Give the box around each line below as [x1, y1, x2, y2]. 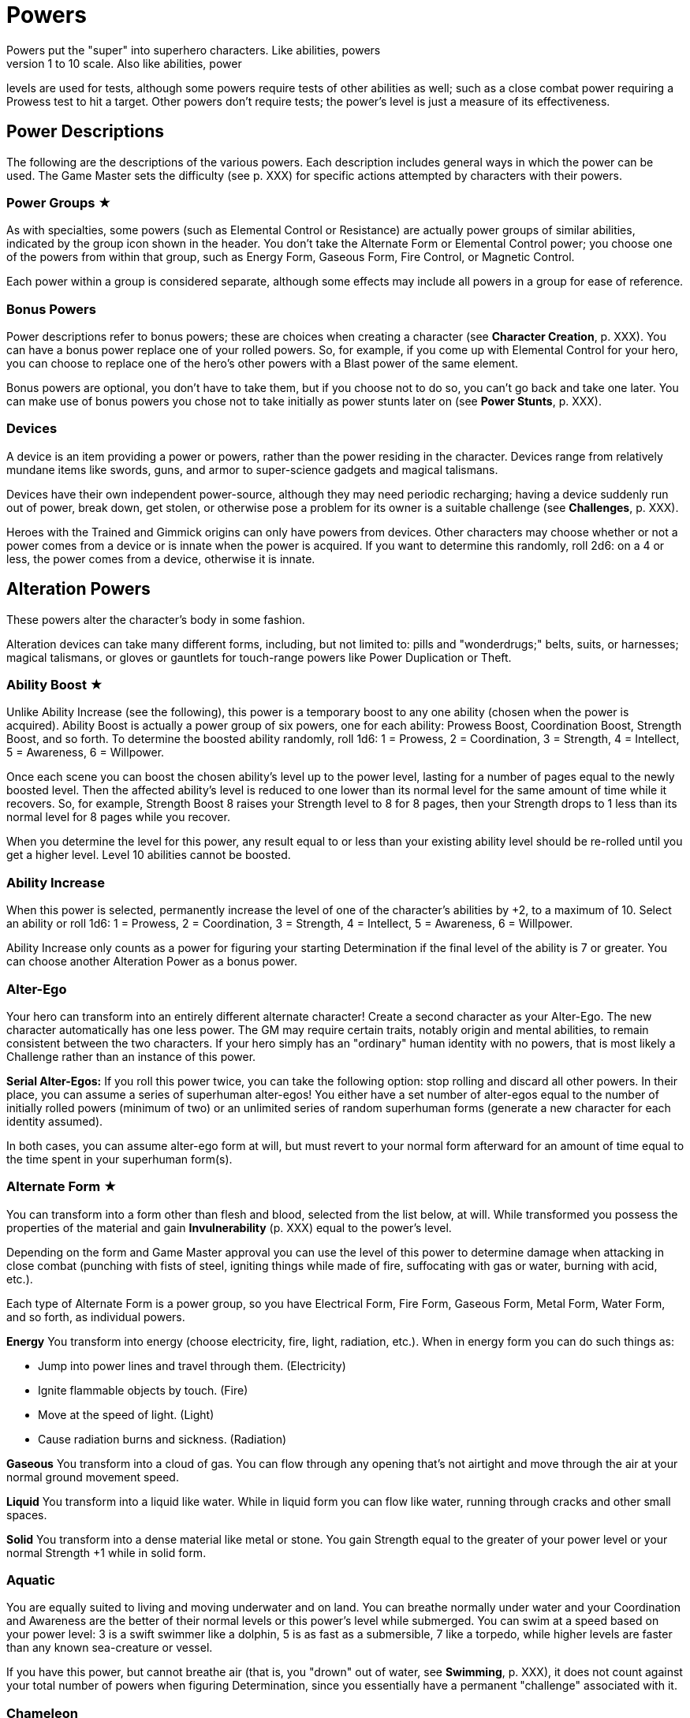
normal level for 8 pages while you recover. [6, 810, 230, 824]
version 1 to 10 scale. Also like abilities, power [6, 56, 242, 70]
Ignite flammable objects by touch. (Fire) [38, 1383, 248, 1397]
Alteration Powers [6, 579, 151, 599]
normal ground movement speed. [6, 1470, 179, 1484]
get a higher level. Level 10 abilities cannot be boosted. [6, 848, 291, 862]
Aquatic [6, 1572, 55, 1589]
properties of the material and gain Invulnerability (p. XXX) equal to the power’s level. [6, 1220, 452, 1234]
